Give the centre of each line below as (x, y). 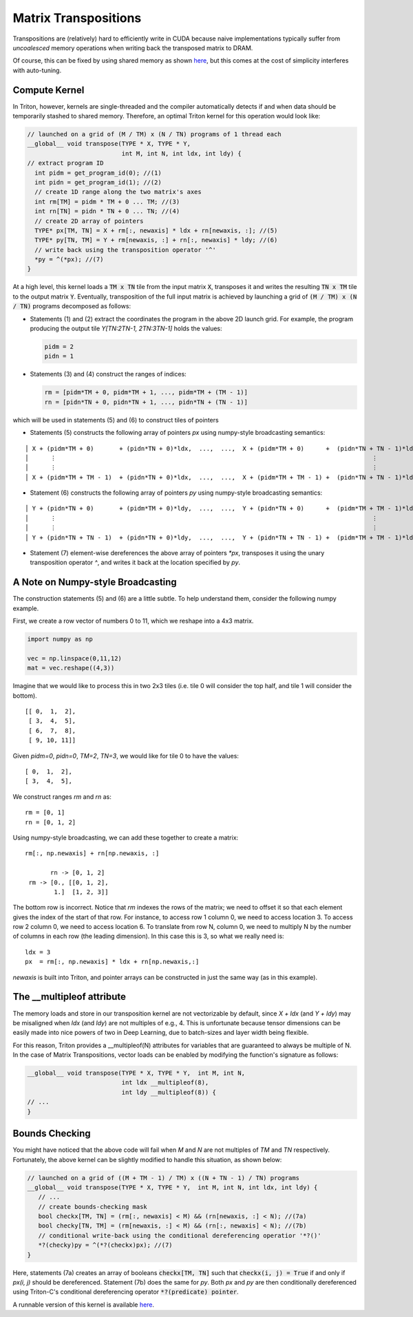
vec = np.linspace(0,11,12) (74, 658)
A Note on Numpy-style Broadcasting (95, 582)
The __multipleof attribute (70, 997)
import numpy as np (60, 639)
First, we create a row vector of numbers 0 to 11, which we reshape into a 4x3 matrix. (133, 621)
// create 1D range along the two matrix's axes (118, 192)
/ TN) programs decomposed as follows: (72, 306)
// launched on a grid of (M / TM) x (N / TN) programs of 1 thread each (154, 134)
